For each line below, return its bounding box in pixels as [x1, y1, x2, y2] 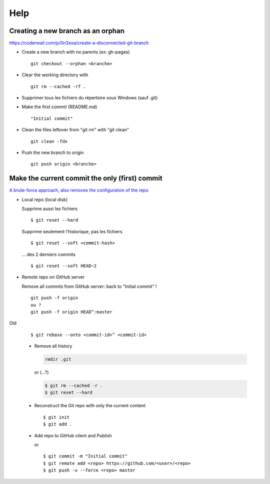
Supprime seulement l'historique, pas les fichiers [21, 228, 122, 234]
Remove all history [34, 343, 72, 349]
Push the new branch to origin [21, 149, 84, 155]
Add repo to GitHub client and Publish [34, 432, 112, 438]
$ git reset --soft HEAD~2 [30, 263, 97, 268]
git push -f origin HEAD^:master [30, 309, 112, 314]
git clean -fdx [30, 138, 68, 144]
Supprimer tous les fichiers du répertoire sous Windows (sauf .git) [21, 95, 158, 101]
